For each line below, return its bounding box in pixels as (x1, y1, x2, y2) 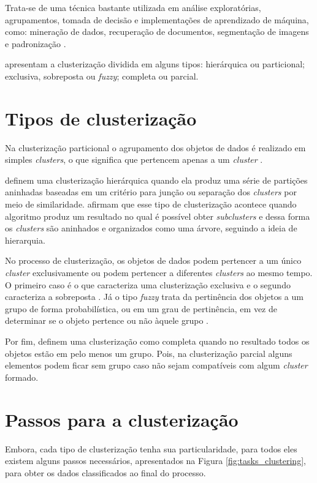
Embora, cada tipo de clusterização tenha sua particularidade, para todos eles (5, 442, 297, 455)
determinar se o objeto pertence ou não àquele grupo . (5, 314, 208, 327)
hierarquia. (5, 233, 45, 246)
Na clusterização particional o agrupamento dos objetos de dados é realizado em (5, 141, 306, 154)
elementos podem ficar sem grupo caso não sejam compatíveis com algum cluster (5, 359, 308, 372)
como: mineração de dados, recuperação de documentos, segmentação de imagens (5, 25, 309, 38)
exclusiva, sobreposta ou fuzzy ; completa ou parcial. (5, 69, 199, 82)
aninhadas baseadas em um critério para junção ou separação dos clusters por (5, 185, 297, 198)
